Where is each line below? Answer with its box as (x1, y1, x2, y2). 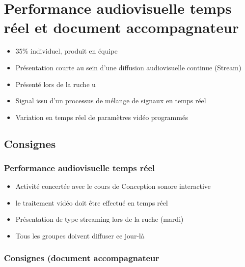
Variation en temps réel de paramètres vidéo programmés (15, 112, 188, 122)
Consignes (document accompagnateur (4, 251, 160, 264)
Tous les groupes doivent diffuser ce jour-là (15, 231, 144, 241)
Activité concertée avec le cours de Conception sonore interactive (15, 181, 211, 191)
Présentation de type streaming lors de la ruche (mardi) (15, 214, 184, 224)
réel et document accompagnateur (4, 17, 239, 37)
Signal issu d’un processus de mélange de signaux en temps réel (15, 95, 206, 106)
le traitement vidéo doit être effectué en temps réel (15, 197, 168, 208)
